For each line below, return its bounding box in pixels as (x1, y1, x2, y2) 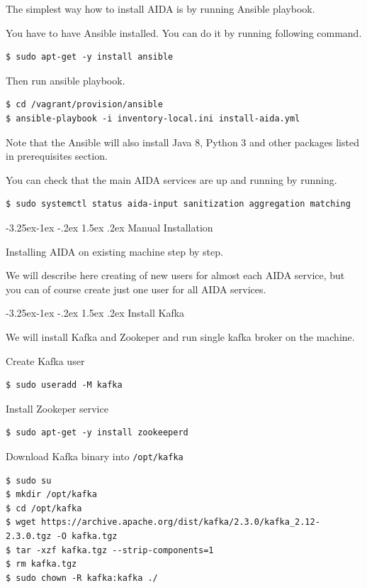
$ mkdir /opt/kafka (6, 489, 97, 500)
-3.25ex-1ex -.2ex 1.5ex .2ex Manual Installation (6, 219, 213, 234)
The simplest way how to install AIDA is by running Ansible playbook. (6, 1, 315, 16)
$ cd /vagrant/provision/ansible (6, 99, 163, 110)
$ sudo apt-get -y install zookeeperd (6, 428, 188, 438)
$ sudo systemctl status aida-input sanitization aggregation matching (6, 199, 351, 209)
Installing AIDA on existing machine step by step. (6, 244, 223, 258)
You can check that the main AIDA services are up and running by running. (6, 172, 337, 187)
